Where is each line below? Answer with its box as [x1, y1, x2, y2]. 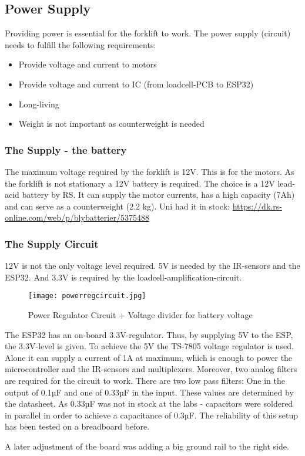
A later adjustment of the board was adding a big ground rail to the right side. [5, 440, 289, 452]
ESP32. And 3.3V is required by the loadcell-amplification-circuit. [5, 271, 242, 283]
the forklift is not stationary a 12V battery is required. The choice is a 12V [5, 177, 275, 189]
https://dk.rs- [232, 200, 282, 212]
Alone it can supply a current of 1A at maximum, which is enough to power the [5, 351, 293, 363]
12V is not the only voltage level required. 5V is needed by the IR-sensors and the [5, 259, 300, 272]
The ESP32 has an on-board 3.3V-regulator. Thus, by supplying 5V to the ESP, [5, 328, 293, 340]
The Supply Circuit [5, 236, 99, 251]
